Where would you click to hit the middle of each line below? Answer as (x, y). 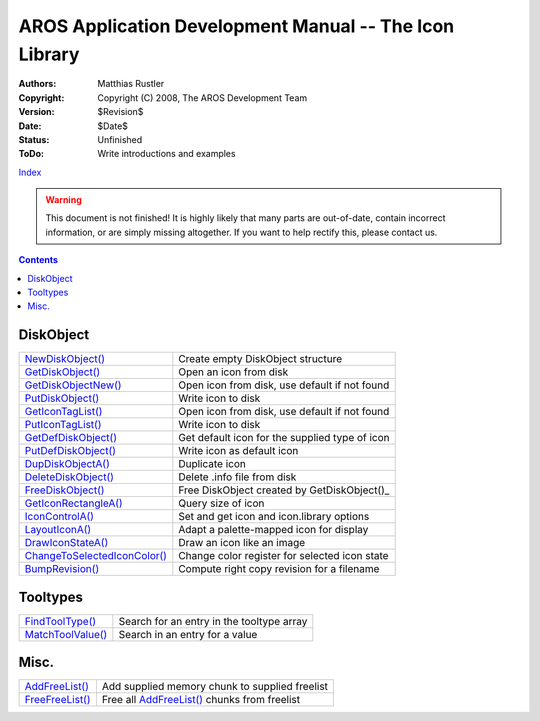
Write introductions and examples (166, 154)
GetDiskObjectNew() (73, 385)
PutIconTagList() (63, 425)
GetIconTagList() (63, 412)
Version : (36, 112)
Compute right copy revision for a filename (279, 569)
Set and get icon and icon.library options (274, 517)
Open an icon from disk (233, 372)
